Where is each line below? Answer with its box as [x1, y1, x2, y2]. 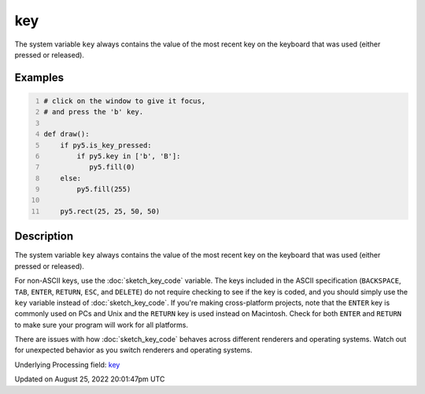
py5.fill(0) [89, 162, 135, 172]
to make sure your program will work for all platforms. [14, 320, 189, 329]
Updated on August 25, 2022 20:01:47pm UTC [14, 374, 165, 384]
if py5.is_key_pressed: [60, 140, 153, 150]
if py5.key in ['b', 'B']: [76, 151, 181, 161]
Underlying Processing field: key [14, 359, 120, 370]
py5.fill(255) [76, 185, 131, 194]
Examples [14, 71, 65, 84]
